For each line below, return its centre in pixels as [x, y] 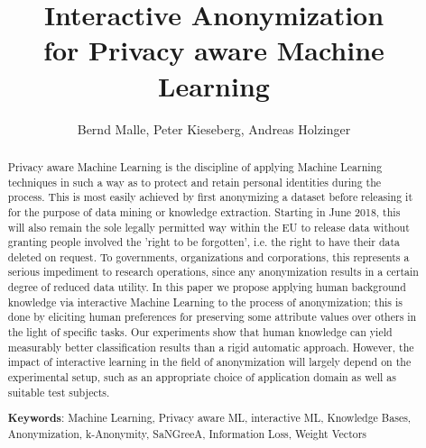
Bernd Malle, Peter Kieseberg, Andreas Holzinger [214, 128]
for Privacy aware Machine [214, 50]
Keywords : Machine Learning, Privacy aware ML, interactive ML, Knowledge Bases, [209, 418]
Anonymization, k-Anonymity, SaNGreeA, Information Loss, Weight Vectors [187, 433]
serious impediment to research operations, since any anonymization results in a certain [213, 272]
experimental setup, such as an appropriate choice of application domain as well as [202, 377]
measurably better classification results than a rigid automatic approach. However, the [211, 347]
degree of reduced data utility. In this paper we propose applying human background [207, 287]
